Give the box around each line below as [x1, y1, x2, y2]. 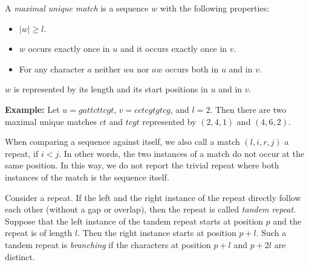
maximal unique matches [5, 115, 97, 127]
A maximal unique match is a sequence [5, 2, 149, 14]
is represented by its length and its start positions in [13, 83, 208, 95]
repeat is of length [5, 226, 73, 239]
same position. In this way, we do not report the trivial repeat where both [5, 159, 279, 171]
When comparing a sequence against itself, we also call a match [5, 135, 240, 148]
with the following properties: [160, 2, 270, 14]
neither [94, 62, 121, 75]
